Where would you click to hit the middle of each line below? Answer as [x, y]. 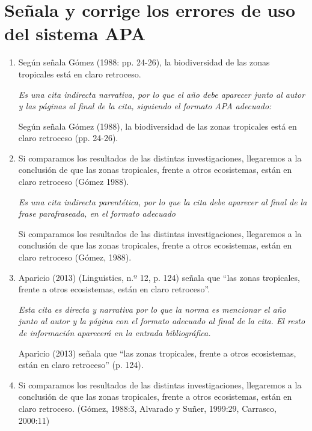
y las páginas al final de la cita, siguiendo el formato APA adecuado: [145, 106]
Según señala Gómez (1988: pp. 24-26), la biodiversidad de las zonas [144, 62]
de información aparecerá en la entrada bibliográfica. [115, 333]
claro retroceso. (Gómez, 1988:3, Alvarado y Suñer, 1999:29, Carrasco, [147, 408]
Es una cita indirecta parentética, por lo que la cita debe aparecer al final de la [163, 201]
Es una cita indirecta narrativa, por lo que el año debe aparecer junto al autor [162, 94]
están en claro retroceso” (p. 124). [81, 365]
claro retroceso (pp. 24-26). [68, 138]
